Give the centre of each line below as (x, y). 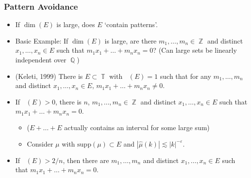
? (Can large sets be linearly (195, 50)
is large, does (76, 24)
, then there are (86, 160)
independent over (41, 59)
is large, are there (131, 40)
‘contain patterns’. (131, 24)
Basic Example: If (42, 40)
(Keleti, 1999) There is (49, 76)
